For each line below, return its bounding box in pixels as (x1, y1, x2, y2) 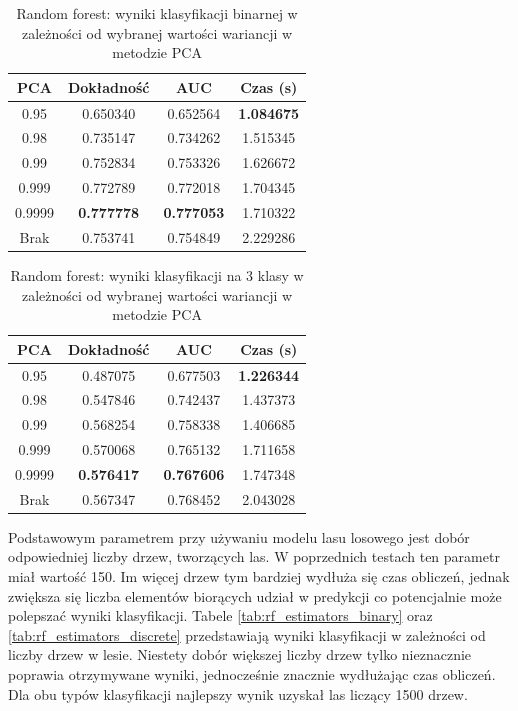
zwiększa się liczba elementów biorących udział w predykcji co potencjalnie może (8, 585, 502, 606)
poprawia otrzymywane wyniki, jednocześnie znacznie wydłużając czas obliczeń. (8, 664, 496, 685)
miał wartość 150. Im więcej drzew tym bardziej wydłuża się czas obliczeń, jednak (8, 566, 510, 587)
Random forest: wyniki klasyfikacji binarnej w (16, 3, 298, 23)
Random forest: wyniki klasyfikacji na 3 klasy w (10, 264, 304, 285)
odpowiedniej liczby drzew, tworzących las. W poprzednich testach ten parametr (8, 546, 500, 567)
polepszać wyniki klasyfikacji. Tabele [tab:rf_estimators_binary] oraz (8, 605, 433, 626)
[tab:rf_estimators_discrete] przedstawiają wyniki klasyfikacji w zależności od (8, 624, 486, 645)
